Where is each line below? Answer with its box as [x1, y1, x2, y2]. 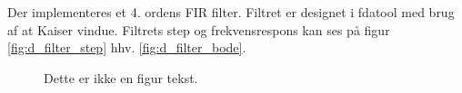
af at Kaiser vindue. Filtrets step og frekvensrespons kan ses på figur [7, 20, 390, 39]
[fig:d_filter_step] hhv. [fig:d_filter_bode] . [7, 38, 246, 57]
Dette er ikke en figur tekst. [44, 68, 198, 87]
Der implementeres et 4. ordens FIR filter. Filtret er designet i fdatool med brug [7, 3, 455, 21]
